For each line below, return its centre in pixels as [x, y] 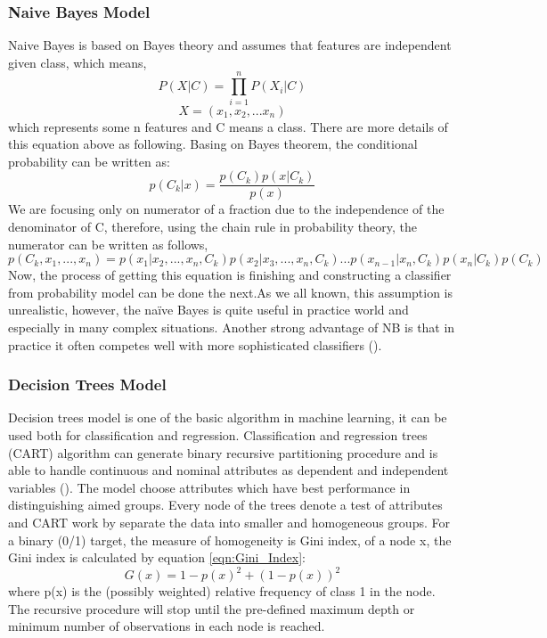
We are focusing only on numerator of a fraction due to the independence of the [226, 209]
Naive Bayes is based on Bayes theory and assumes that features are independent [230, 45]
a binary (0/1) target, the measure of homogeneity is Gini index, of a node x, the [230, 540]
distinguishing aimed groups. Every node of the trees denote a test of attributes [225, 505]
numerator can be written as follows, [108, 244]
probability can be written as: [89, 161]
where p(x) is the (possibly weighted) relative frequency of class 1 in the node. [222, 591]
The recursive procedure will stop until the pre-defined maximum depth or [212, 608]
